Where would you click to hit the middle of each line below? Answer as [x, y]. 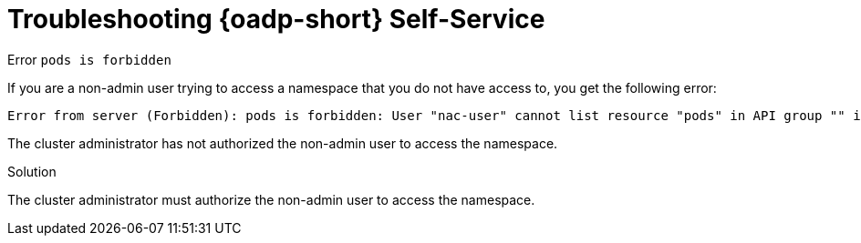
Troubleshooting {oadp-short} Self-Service [276, 19]
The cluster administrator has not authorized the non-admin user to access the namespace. [283, 143]
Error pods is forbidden [89, 59]
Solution [32, 171]
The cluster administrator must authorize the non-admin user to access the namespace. [271, 199]
